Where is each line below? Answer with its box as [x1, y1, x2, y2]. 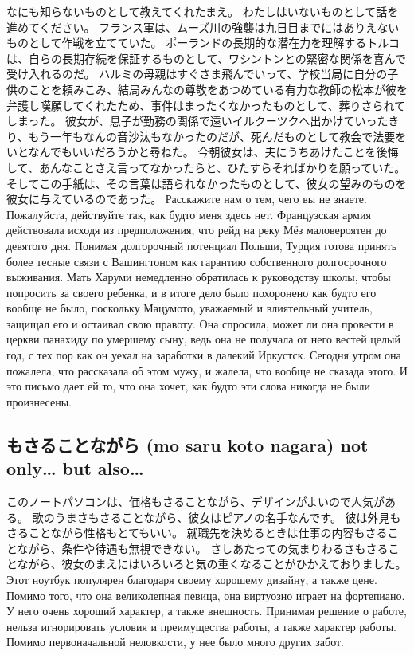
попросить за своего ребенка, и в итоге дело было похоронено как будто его [6, 284, 377, 300]
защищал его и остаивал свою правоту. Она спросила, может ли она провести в [6, 315, 394, 331]
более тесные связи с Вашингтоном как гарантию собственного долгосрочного [6, 253, 387, 269]
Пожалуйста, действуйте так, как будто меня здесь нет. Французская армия [6, 206, 371, 222]
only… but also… [6, 456, 144, 480]
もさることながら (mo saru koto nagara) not [6, 432, 369, 457]
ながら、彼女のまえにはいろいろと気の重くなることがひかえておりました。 [17, 555, 407, 572]
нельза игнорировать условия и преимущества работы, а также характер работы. [6, 618, 396, 634]
